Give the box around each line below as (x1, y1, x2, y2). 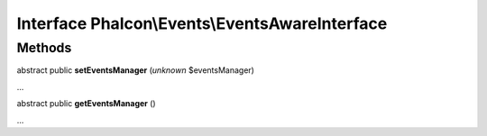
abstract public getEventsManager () (16, 98, 157, 109)
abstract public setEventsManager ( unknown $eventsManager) (16, 65, 254, 76)
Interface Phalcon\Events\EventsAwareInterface (16, 14, 388, 33)
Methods (16, 40, 72, 56)
